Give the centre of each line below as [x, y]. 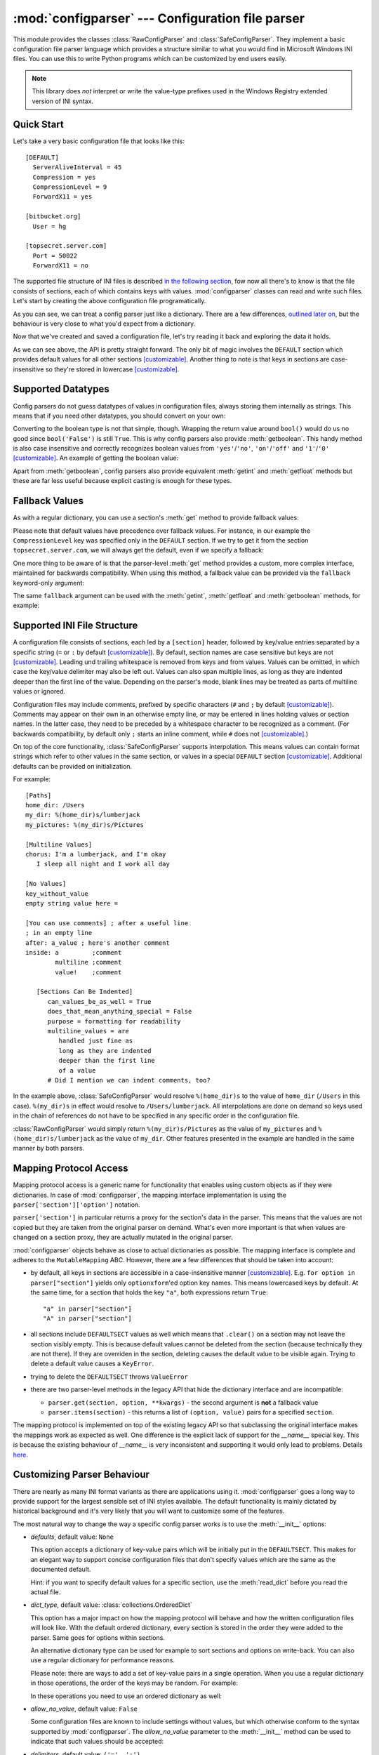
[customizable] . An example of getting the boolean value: [96, 458]
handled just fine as [96, 1041]
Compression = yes [64, 177]
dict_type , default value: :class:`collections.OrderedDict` [111, 1605]
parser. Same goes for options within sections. [98, 1637]
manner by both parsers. [48, 1148]
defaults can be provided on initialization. [73, 766]
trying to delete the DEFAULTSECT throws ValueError [109, 1377]
